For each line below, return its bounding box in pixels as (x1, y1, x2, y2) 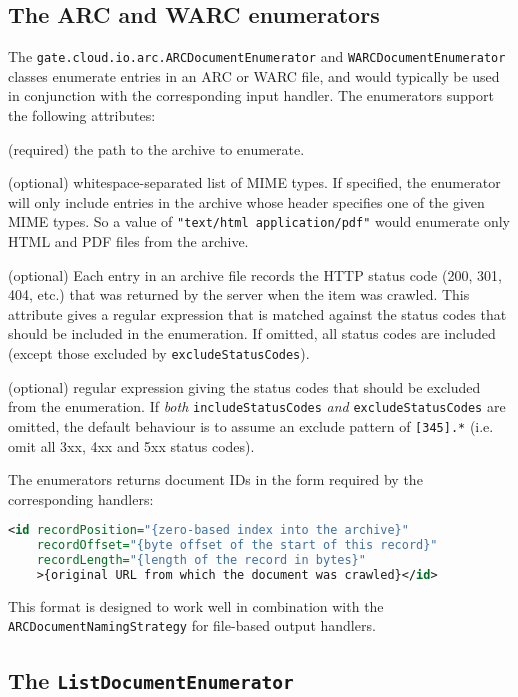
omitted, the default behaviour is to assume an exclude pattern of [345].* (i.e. (8, 415, 494, 436)
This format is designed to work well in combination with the (8, 595, 384, 616)
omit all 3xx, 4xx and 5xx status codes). (8, 435, 255, 456)
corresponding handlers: (8, 488, 154, 509)
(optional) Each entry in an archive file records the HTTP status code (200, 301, (8, 264, 502, 285)
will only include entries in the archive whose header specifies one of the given (8, 191, 485, 212)
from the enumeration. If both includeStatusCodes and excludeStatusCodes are (8, 396, 506, 417)
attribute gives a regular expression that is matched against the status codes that (8, 303, 507, 324)
